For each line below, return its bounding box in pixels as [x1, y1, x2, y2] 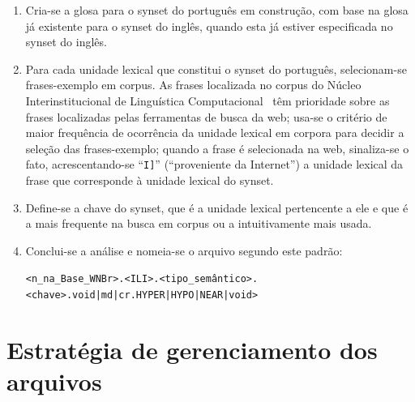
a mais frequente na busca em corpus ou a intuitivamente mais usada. [25, 215, 372, 232]
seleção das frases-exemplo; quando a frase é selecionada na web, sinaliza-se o [25, 139, 409, 156]
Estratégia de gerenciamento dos [6, 332, 378, 366]
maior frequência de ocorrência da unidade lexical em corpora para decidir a [25, 124, 404, 141]
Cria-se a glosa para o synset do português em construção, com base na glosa [25, 2, 409, 18]
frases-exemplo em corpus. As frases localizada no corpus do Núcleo [25, 76, 362, 93]
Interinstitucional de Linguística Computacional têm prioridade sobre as [25, 92, 390, 109]
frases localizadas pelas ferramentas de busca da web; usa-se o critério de [25, 108, 387, 125]
